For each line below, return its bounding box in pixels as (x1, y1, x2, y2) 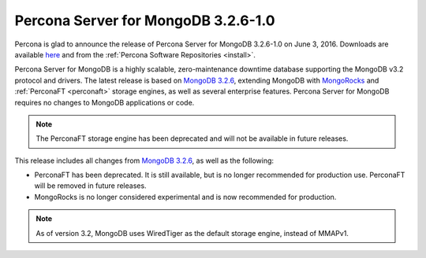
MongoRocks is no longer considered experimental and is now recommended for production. (34, 192, 337, 201)
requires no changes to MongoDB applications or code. (14, 98, 195, 107)
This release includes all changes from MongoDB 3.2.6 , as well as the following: (14, 156, 275, 165)
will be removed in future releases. (34, 181, 147, 190)
